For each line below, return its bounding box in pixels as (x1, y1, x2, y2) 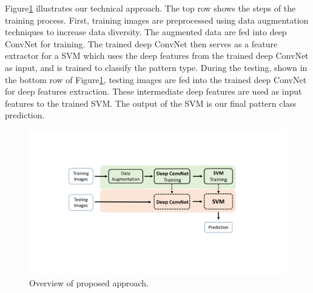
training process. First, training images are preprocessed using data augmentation (5, 13, 309, 26)
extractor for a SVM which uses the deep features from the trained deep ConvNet (5, 49, 309, 62)
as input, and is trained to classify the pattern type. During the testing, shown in (5, 61, 308, 73)
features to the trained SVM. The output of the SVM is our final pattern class (5, 96, 297, 109)
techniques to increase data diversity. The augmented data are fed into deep (5, 25, 287, 38)
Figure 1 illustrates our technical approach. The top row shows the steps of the (5, 2, 296, 14)
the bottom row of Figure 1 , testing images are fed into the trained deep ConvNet (5, 73, 307, 86)
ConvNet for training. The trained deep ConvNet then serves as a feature (5, 37, 278, 50)
